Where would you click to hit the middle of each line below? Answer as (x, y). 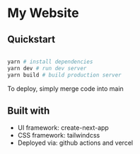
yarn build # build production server (64, 75)
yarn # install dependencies (50, 62)
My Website (43, 13)
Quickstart (31, 39)
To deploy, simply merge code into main (65, 88)
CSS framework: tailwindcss (59, 136)
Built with (29, 111)
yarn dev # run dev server (47, 68)
